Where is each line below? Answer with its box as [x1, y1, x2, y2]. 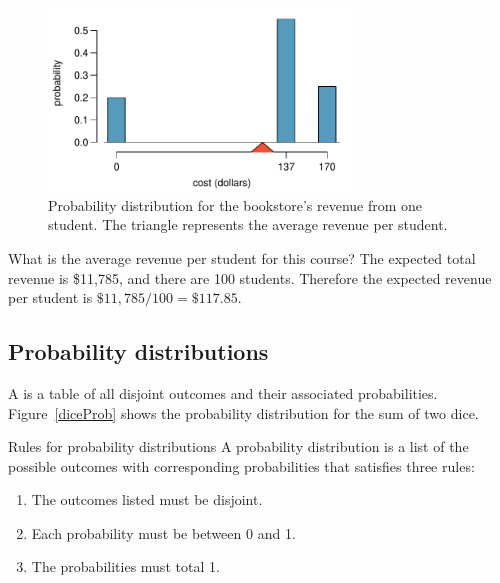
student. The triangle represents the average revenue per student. [48, 214, 448, 235]
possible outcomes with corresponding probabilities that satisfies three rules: [8, 455, 475, 476]
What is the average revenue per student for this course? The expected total [8, 247, 476, 268]
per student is [8, 287, 93, 308]
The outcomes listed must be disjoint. [31, 489, 263, 510]
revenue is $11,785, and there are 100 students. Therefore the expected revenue [8, 267, 492, 288]
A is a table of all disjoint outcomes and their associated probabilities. [8, 382, 438, 403]
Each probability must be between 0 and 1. [31, 522, 296, 543]
